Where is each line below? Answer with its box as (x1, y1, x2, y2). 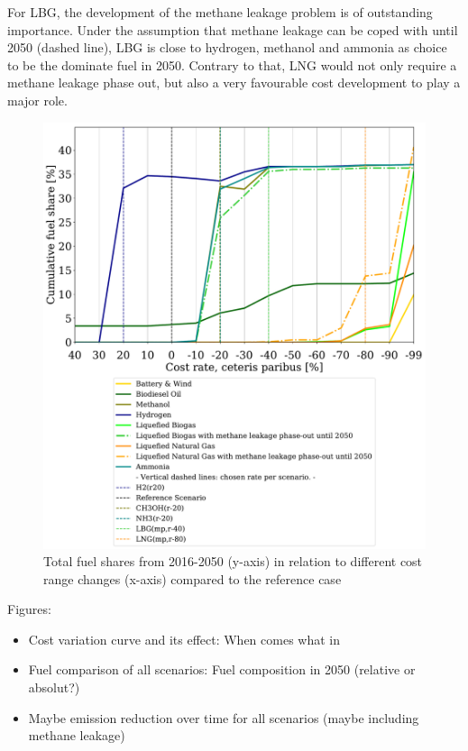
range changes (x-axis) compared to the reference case (43, 569, 342, 588)
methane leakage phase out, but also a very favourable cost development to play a (7, 73, 461, 92)
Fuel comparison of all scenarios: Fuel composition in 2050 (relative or (28, 660, 416, 679)
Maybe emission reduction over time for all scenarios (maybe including (28, 708, 419, 727)
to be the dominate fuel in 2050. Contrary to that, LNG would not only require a (7, 55, 457, 74)
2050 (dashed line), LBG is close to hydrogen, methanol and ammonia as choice (7, 38, 447, 57)
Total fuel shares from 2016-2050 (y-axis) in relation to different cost (43, 552, 423, 571)
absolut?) (28, 678, 80, 697)
